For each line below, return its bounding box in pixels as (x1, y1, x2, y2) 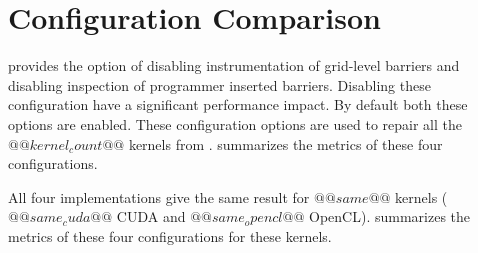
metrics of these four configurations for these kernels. (8, 225, 332, 246)
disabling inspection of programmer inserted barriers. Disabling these (8, 74, 431, 95)
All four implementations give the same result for (8, 186, 310, 207)
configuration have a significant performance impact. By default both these (8, 94, 468, 115)
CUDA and (116, 206, 186, 227)
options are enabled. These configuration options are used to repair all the (8, 113, 462, 134)
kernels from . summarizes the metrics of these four (128, 133, 443, 154)
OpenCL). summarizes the (309, 206, 471, 227)
